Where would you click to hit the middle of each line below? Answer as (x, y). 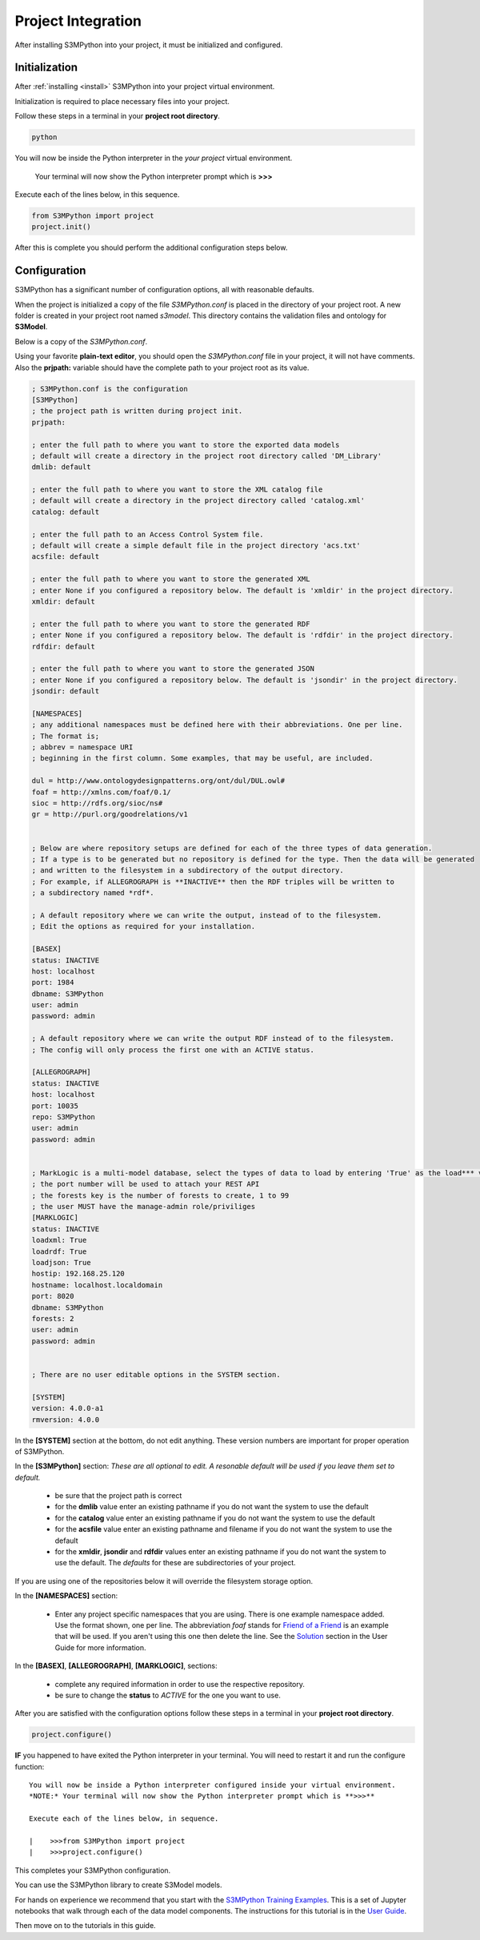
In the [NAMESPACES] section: (66, 1596)
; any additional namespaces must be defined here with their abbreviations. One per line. (217, 725)
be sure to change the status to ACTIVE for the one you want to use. (168, 1695)
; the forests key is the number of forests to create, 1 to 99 (160, 1195)
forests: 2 (53, 1318)
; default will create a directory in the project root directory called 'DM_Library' (207, 456)
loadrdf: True (59, 1251)
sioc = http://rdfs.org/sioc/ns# (97, 803)
